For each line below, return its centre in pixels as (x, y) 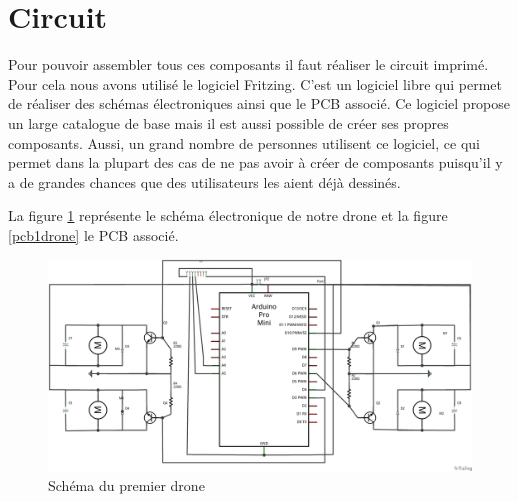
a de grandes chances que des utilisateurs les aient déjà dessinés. (204, 181)
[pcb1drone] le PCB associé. (93, 234)
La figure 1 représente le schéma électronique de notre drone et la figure (228, 215)
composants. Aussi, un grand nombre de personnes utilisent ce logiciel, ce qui (244, 142)
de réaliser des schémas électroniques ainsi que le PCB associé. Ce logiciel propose (259, 103)
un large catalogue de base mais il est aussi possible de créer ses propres (228, 122)
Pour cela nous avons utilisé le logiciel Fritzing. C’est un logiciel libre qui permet (255, 83)
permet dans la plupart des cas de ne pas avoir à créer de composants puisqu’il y (255, 162)
